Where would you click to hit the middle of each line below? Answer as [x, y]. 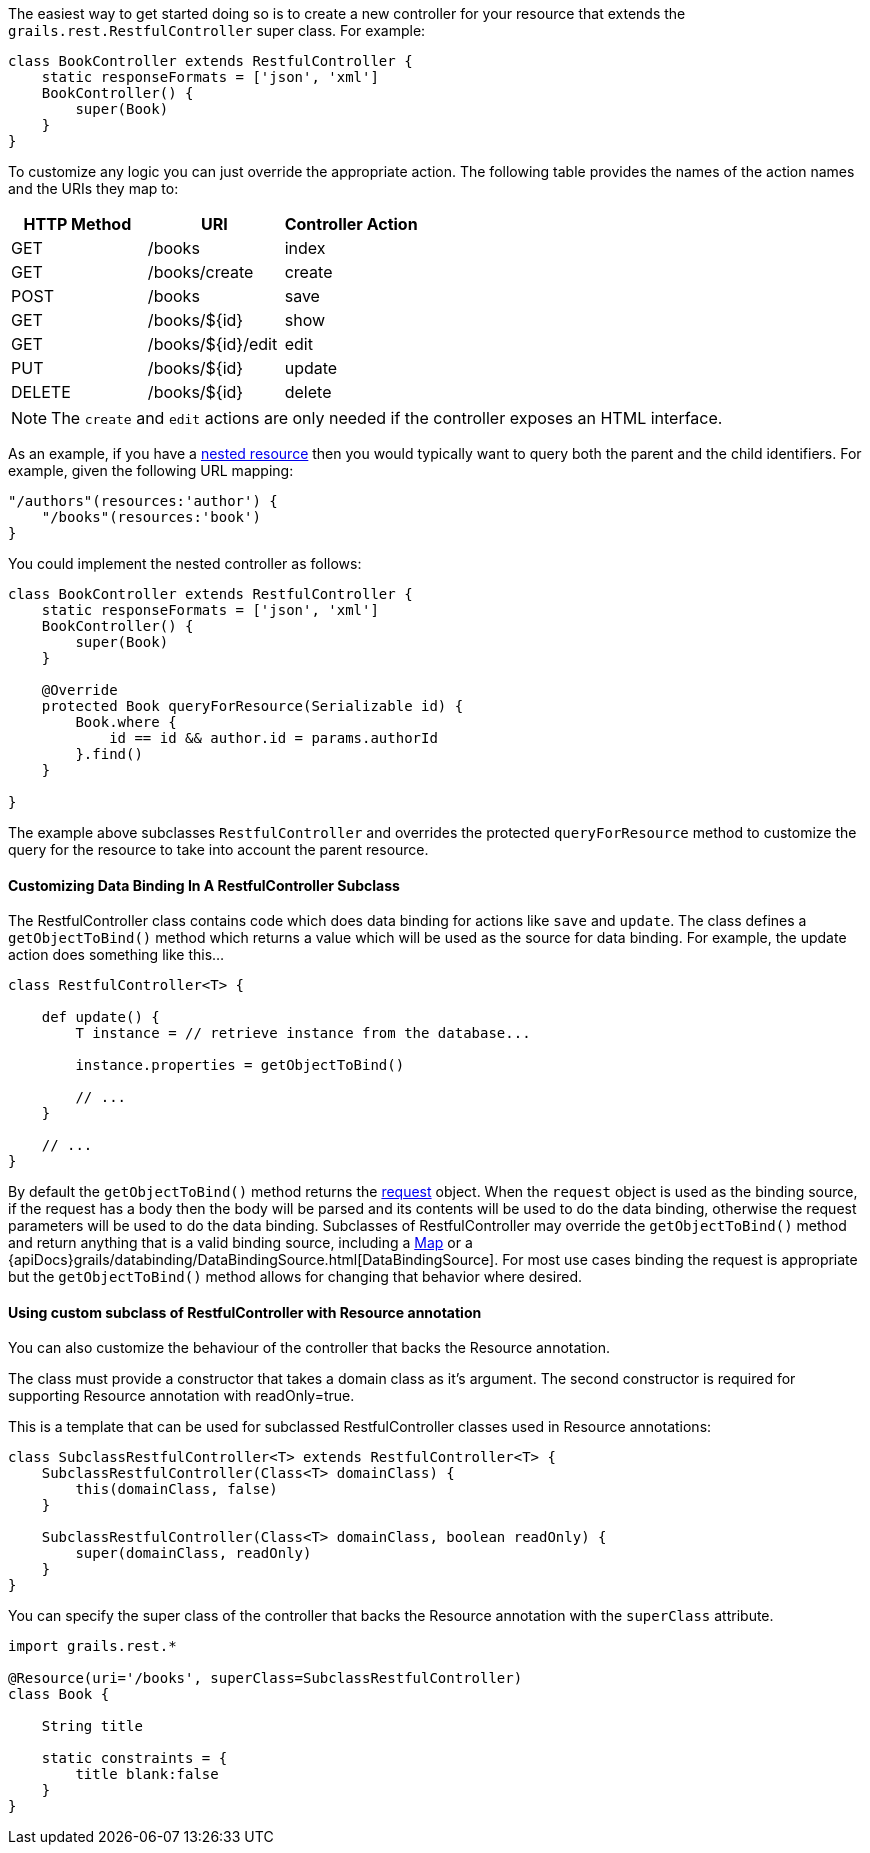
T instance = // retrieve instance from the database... [303, 1033]
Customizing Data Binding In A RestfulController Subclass [204, 885]
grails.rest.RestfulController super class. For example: [217, 30]
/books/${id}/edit [212, 344]
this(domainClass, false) [176, 1489]
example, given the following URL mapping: [151, 470]
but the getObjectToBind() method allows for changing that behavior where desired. [295, 1277]
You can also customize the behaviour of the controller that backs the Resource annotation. [309, 1348]
